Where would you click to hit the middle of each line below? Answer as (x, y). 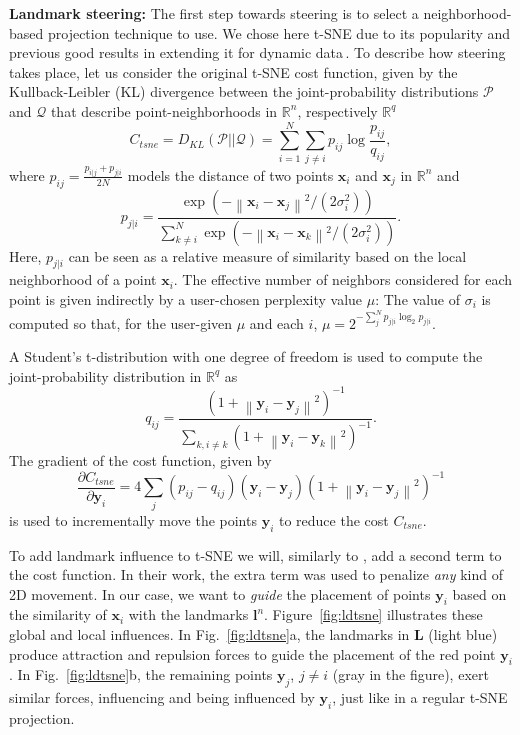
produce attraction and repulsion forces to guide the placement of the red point (252, 653)
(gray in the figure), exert (410, 674)
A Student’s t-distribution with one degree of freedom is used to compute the (246, 356)
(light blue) (463, 634)
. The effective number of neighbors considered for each (343, 279)
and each (276, 322)
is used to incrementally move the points (133, 519)
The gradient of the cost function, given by (140, 460)
